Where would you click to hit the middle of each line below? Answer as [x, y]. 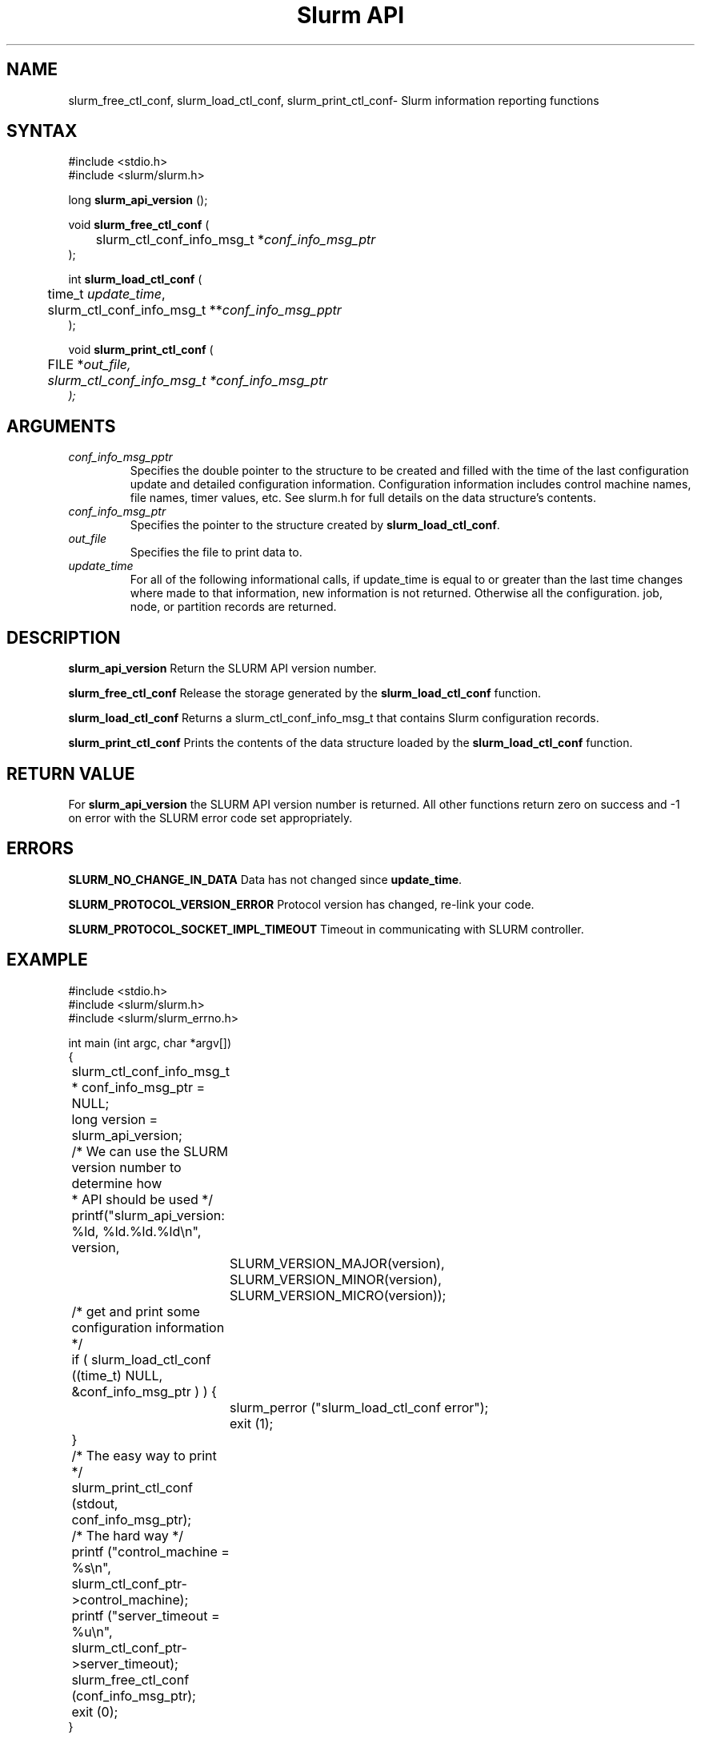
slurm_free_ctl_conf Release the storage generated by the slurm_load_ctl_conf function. [304, 693]
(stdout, [95, 1503]
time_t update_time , [106, 294]
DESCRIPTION [64, 637]
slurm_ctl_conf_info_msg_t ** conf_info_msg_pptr [194, 310]
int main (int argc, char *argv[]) [150, 1042]
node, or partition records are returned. [233, 607]
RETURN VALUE [71, 773]
